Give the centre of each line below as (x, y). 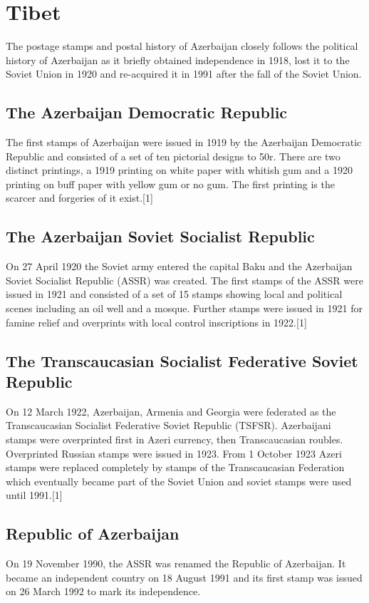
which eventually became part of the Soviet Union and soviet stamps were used (179, 481)
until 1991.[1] (34, 495)
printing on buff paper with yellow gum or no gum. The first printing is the (170, 184)
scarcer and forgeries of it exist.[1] (79, 198)
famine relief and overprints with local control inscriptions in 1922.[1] (156, 322)
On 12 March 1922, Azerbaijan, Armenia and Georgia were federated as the (171, 411)
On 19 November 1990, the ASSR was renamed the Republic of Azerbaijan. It (176, 563)
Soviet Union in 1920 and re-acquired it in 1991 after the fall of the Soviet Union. (184, 74)
